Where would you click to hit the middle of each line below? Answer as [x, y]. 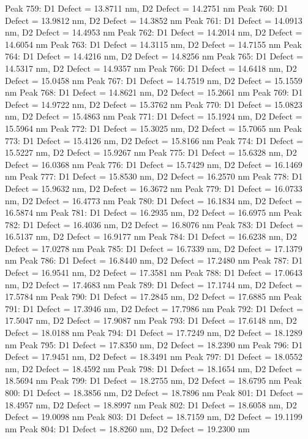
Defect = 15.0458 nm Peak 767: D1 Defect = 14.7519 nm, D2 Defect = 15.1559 [154, 80]
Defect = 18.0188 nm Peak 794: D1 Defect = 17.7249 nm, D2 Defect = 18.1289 [154, 333]
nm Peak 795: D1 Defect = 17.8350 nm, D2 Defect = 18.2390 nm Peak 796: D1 [154, 344]
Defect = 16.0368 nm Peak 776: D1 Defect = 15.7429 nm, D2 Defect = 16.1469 [154, 164]
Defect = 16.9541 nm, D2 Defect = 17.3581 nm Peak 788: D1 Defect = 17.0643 [154, 273]
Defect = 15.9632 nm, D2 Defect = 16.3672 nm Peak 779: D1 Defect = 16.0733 [154, 188]
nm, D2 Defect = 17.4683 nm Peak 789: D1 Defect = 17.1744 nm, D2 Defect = [154, 284]
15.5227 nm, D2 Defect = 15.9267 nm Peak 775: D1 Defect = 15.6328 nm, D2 [151, 152]
